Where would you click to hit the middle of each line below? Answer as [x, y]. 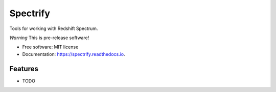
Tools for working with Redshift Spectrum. [54, 28]
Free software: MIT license [50, 47]
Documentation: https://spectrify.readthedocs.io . [74, 54]
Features [24, 69]
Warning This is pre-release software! [49, 38]
